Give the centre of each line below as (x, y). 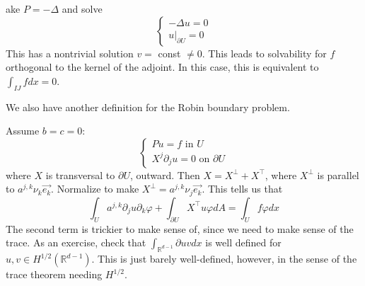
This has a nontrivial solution (70, 53)
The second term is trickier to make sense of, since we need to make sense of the (180, 228)
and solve (82, 8)
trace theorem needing (54, 274)
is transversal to (80, 175)
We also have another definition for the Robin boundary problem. (148, 107)
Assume (23, 131)
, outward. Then (165, 175)
